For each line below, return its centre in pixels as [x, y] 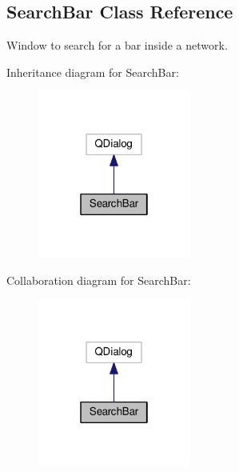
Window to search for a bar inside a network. [117, 45]
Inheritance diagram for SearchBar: [93, 72]
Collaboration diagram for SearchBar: [99, 280]
